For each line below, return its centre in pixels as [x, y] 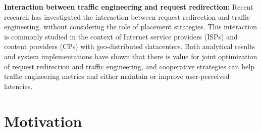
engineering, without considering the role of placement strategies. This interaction [131, 27]
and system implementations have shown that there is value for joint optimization [131, 56]
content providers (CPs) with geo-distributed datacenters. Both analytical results [129, 46]
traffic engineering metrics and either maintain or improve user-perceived [117, 76]
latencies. [18, 86]
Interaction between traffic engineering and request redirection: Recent [129, 7]
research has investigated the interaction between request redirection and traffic [127, 16]
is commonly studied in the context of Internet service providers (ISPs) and [121, 36]
